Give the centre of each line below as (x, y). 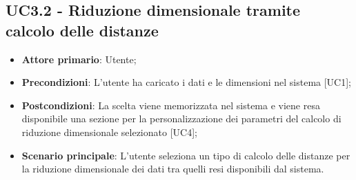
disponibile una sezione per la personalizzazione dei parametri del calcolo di (181, 119)
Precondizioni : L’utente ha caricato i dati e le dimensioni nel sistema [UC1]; (187, 82)
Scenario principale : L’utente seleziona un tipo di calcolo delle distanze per (186, 155)
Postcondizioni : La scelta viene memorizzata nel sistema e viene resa (171, 105)
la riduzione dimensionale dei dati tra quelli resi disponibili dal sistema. (173, 169)
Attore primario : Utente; (79, 59)
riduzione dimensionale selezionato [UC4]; (109, 132)
